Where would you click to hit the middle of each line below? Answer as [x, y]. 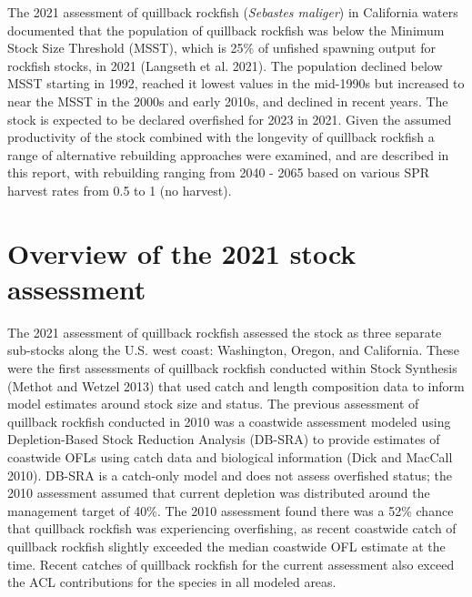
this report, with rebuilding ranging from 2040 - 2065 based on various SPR [219, 172]
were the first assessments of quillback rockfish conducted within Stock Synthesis [232, 368]
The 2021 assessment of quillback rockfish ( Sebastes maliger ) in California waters [233, 12]
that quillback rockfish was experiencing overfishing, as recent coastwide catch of [232, 528]
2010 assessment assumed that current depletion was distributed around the [219, 493]
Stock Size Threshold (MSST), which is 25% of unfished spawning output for [221, 48]
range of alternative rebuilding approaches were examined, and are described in [228, 154]
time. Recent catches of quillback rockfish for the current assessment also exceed [231, 564]
